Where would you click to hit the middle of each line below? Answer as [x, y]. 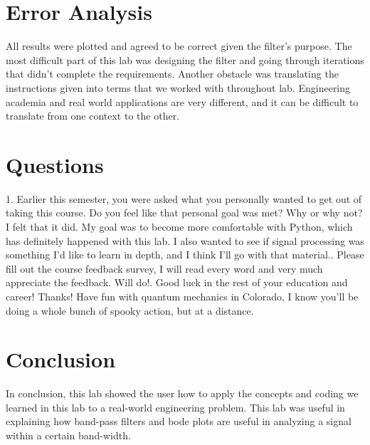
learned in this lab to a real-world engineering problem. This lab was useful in [175, 407]
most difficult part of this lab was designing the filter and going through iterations [185, 59]
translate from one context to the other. [93, 116]
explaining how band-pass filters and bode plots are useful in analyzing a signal [179, 421]
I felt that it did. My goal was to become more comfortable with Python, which [179, 226]
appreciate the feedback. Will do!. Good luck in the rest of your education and [177, 282]
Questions [55, 164]
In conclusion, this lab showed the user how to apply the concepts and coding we [182, 393]
